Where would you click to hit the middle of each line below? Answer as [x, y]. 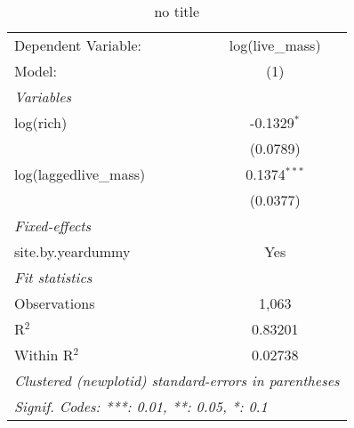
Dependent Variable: [78, 45]
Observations [55, 303]
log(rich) [41, 122]
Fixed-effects [53, 226]
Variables [43, 97]
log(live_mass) [275, 45]
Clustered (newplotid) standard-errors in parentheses [177, 380]
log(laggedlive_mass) [80, 174]
